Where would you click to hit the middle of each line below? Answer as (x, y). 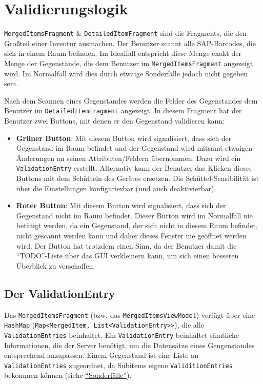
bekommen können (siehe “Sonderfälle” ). (68, 375)
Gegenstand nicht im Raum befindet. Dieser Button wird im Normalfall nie (134, 215)
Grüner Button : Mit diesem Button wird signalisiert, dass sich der (124, 138)
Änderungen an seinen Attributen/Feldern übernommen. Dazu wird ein (128, 158)
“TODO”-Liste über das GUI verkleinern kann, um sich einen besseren (127, 256)
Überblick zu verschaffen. (56, 265)
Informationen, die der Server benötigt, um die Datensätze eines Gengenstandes (129, 345)
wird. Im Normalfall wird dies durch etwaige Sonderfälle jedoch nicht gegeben (126, 73)
